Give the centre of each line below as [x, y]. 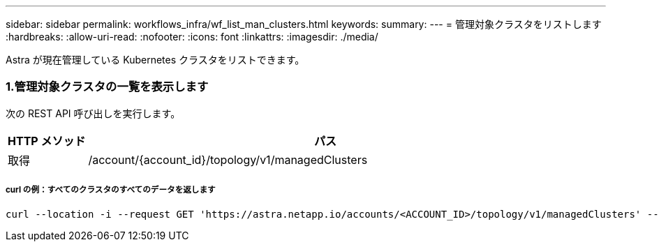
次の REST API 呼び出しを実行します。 [93, 113]
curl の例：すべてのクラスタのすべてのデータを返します [111, 190]
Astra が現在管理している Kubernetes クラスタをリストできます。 [155, 60]
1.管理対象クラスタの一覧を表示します [107, 87]
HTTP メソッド [47, 141]
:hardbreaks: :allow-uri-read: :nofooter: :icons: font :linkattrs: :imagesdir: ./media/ [192, 37]
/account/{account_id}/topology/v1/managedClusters [228, 159]
